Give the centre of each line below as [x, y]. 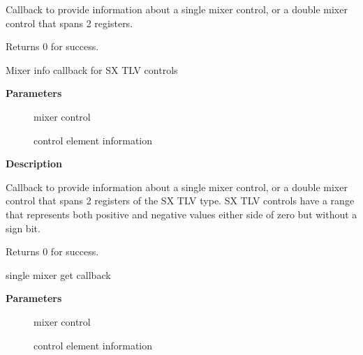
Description [34, 164]
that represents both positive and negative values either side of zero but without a [181, 214]
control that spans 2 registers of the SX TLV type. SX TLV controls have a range [180, 201]
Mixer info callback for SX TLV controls [92, 69]
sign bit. [23, 228]
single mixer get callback [58, 274]
